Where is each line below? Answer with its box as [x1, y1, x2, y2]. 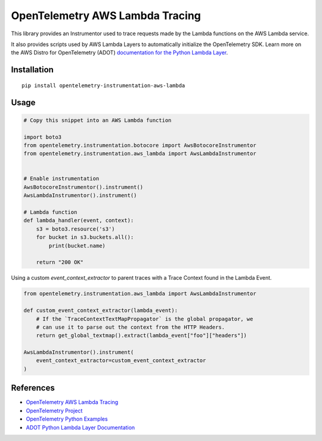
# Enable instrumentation [23, 175, 100, 182]
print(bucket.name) [48, 242, 106, 249]
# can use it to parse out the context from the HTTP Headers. [36, 323, 225, 330]
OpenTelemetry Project [26, 407, 83, 414]
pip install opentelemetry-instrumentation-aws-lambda [21, 82, 185, 89]
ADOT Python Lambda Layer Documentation [26, 424, 135, 431]
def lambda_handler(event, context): [23, 217, 134, 224]
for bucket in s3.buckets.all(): [36, 234, 134, 241]
